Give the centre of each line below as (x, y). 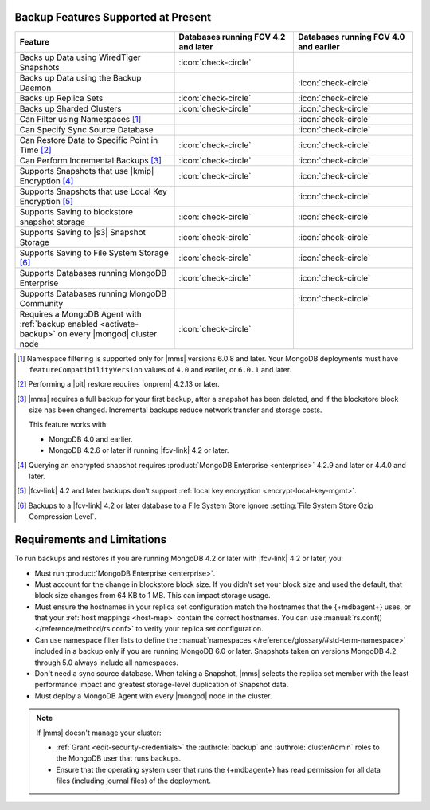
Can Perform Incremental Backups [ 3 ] (91, 160)
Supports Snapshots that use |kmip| (87, 171)
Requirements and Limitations (91, 539)
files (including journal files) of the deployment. (133, 781)
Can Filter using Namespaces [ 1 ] (80, 119)
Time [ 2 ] (35, 150)
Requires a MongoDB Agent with (81, 313)
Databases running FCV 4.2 (232, 37)
